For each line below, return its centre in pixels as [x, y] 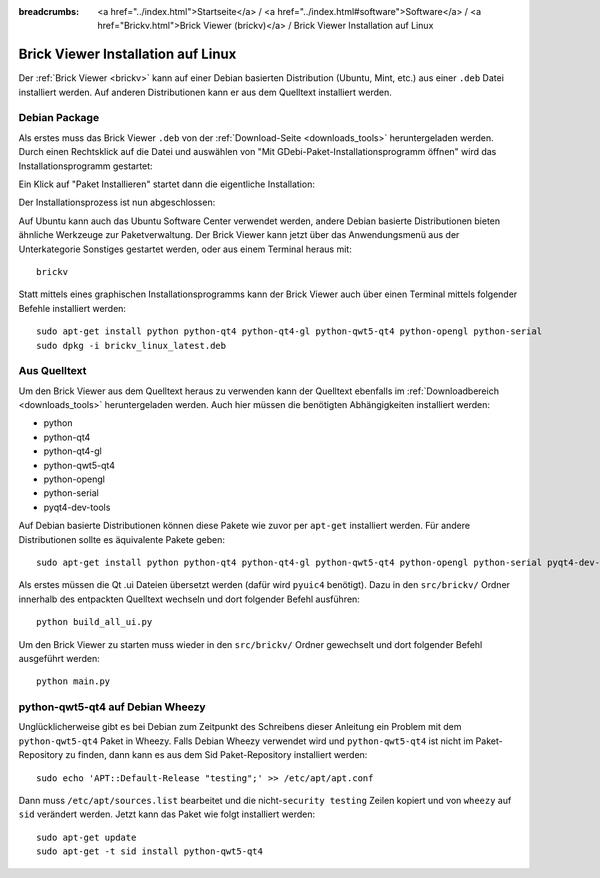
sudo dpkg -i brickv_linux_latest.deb [131, 345]
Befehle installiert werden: [72, 308]
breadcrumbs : [49, 11]
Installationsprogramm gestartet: [86, 166]
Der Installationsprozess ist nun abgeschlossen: [117, 202]
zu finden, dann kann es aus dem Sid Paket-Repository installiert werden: [216, 755]
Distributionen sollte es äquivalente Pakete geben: [121, 539]
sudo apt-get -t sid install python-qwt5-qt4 [150, 851]
